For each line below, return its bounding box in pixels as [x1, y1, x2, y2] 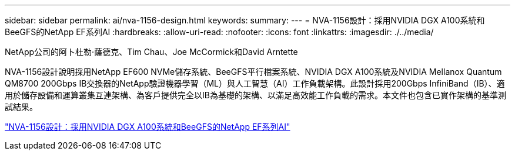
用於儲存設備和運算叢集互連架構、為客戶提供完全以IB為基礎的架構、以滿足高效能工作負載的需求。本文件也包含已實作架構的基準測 [5, 90, 506, 100]
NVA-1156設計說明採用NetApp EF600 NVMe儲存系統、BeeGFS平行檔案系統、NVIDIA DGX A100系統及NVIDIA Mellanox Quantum [5, 67, 502, 77]
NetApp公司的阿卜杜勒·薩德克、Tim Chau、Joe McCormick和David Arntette [5, 47, 298, 57]
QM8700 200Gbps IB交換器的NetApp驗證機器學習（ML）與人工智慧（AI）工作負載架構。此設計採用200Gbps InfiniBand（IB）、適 [5, 78, 505, 88]
